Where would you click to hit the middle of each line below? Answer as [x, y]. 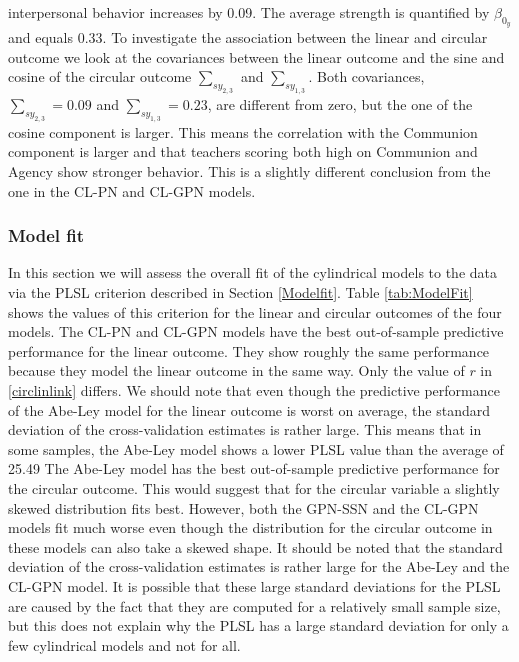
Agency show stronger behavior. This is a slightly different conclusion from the [249, 171]
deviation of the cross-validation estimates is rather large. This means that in [245, 429]
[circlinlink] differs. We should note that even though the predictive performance [254, 390]
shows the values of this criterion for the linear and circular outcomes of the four [255, 311]
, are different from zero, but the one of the [340, 104]
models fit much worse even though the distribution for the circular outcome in [250, 527]
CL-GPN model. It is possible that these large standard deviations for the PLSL [254, 585]
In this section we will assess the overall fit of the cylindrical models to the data [253, 272]
